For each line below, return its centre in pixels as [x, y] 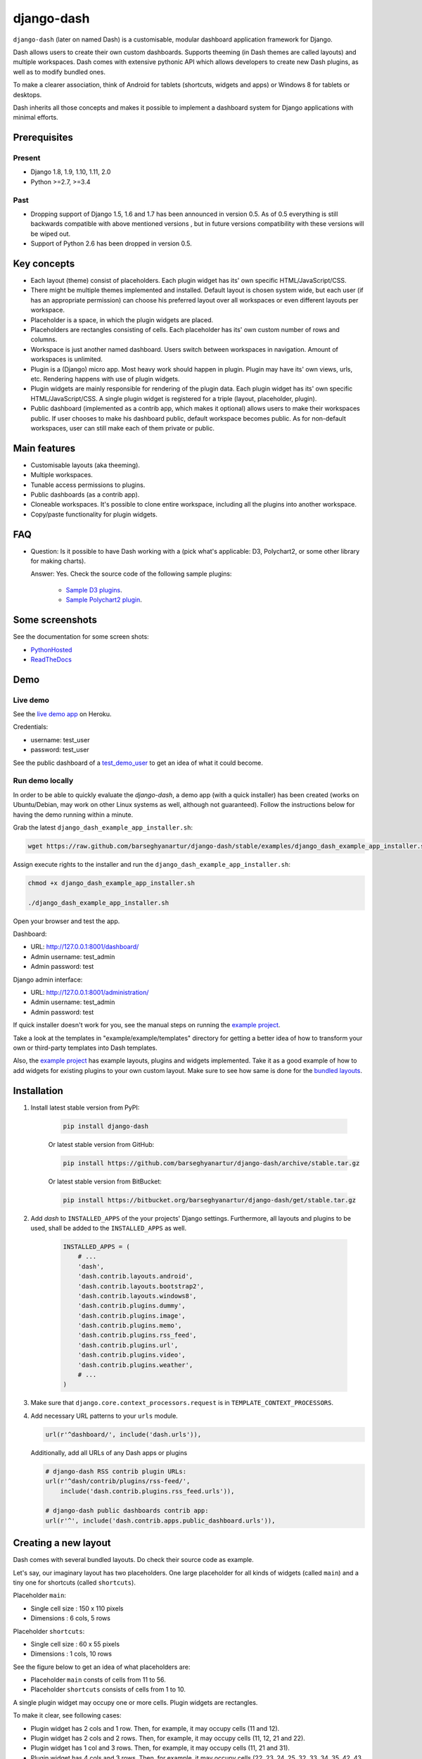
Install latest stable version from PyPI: [85, 1107]
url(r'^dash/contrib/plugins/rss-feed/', [118, 1481]
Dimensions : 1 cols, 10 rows [71, 1654]
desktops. [27, 94]
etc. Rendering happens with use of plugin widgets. [105, 379]
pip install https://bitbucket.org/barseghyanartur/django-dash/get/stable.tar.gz [210, 1200]
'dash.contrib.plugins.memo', [130, 1326]
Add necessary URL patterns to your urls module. [104, 1416]
